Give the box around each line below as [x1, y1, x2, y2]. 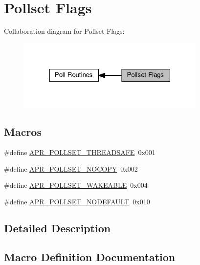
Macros [4, 124, 42, 139]
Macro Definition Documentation [4, 249, 176, 264]
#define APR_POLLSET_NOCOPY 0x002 [4, 163, 138, 174]
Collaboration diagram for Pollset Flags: [4, 26, 125, 36]
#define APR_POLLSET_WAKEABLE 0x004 [4, 180, 148, 190]
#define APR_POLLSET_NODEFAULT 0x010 [4, 196, 150, 206]
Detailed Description [4, 220, 111, 235]
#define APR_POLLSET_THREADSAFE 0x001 [4, 147, 156, 157]
